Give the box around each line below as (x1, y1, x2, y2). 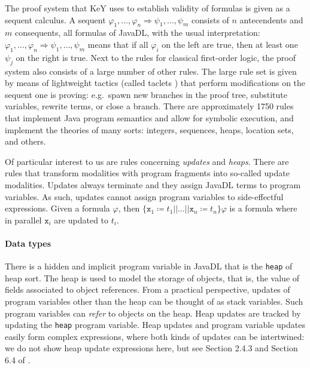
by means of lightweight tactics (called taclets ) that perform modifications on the (5, 76, 306, 89)
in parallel (5, 213, 42, 226)
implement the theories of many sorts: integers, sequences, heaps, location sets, (5, 123, 294, 136)
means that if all (87, 38, 148, 50)
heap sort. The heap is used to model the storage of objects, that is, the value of (5, 271, 300, 284)
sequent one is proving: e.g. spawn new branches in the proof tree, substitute (5, 88, 287, 100)
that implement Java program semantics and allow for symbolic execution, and (5, 111, 294, 124)
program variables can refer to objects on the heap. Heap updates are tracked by (5, 306, 301, 319)
